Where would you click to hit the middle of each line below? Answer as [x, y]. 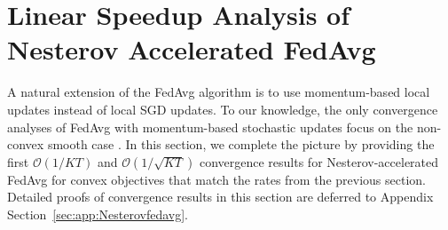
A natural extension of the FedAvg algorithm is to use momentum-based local [219, 92]
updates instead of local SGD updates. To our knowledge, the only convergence [223, 109]
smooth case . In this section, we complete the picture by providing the [241, 144]
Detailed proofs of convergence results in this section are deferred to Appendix [220, 197]
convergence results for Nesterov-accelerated [319, 161]
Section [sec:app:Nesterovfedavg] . [98, 214]
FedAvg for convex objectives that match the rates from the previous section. [216, 179]
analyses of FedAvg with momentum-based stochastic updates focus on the [210, 127]
